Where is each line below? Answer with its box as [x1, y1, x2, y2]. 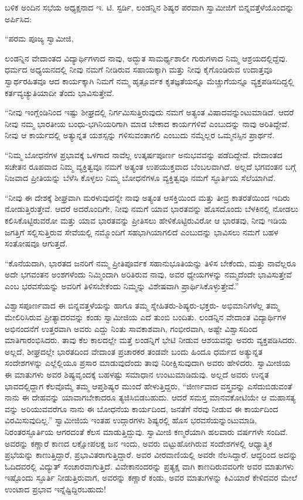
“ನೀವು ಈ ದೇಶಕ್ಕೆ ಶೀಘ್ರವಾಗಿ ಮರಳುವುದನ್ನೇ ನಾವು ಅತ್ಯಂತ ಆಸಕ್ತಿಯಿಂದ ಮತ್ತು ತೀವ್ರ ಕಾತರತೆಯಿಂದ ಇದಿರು [5, 191, 290, 203]
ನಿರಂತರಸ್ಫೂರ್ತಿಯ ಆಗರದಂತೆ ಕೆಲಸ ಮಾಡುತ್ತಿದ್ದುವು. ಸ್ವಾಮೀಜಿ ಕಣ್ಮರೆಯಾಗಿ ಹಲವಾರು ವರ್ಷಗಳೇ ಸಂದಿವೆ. [5, 426, 288, 437]
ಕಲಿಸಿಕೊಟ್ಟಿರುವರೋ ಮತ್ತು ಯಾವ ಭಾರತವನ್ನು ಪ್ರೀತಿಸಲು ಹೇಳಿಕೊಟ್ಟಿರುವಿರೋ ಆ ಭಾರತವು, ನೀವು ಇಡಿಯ [5, 214, 287, 226]
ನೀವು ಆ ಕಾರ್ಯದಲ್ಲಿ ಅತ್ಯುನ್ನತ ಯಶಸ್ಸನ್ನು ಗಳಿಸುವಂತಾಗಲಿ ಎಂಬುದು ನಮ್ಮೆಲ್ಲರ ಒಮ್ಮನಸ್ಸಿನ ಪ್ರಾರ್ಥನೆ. [5, 129, 275, 141]
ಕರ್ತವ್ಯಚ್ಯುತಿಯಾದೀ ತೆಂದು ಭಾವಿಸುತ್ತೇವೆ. [5, 86, 114, 98]
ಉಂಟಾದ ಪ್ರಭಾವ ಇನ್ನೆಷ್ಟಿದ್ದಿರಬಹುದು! [5, 482, 106, 495]
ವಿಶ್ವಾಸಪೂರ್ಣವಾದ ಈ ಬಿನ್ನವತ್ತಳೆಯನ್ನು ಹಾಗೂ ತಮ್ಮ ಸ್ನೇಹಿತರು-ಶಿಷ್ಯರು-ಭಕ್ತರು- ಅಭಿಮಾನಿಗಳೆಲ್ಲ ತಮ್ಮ [5, 299, 280, 311]
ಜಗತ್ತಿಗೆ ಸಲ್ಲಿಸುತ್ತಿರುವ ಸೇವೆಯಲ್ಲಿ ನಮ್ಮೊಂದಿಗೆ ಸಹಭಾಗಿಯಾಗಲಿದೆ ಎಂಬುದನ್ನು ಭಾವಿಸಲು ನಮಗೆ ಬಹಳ [5, 225, 278, 238]
